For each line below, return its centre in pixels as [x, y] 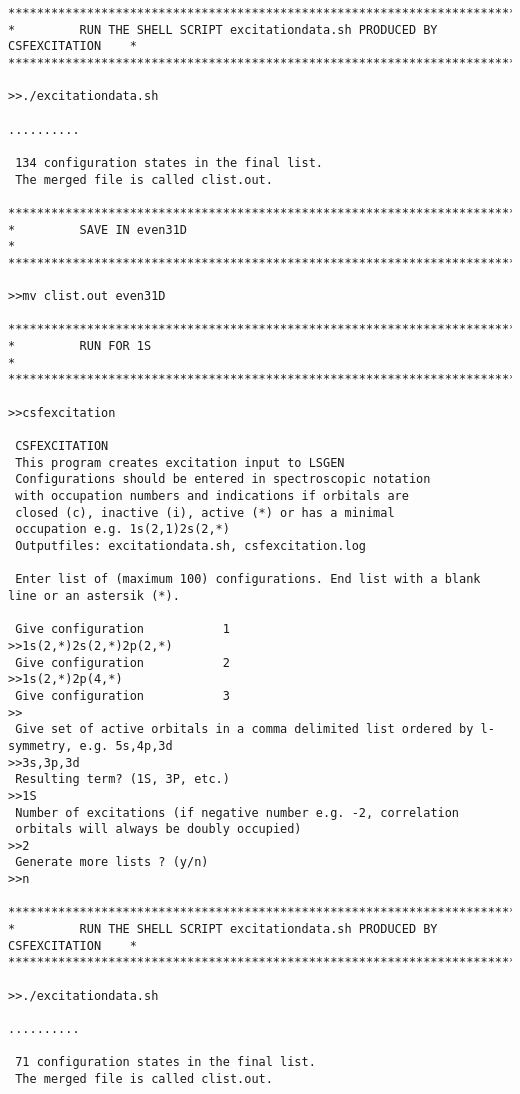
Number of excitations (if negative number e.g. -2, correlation [237, 812]
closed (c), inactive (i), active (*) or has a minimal [205, 512]
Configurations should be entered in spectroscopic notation [223, 479]
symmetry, [40, 745]
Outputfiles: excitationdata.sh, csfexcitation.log [190, 546]
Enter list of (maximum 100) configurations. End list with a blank [248, 579]
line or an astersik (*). [94, 595]
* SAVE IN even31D [97, 229]
